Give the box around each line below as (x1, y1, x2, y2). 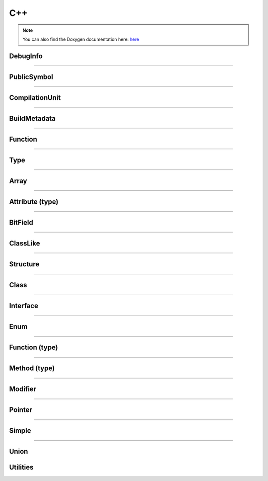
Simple (9, 426, 32, 435)
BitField (9, 218, 33, 227)
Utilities (9, 463, 34, 472)
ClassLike (9, 239, 40, 247)
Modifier (9, 385, 37, 393)
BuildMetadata (9, 114, 56, 123)
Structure (9, 260, 40, 268)
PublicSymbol (9, 73, 54, 81)
